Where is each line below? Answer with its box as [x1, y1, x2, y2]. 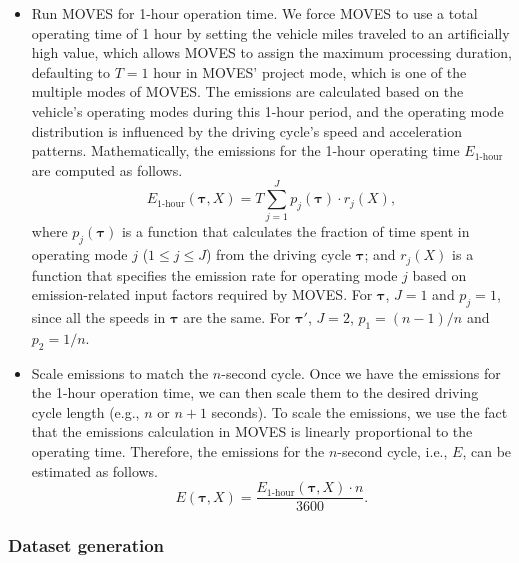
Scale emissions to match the [31, 362, 209, 383]
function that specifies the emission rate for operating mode [31, 264, 398, 285]
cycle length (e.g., [31, 401, 140, 422]
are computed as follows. [31, 159, 183, 180]
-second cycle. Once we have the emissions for [221, 362, 501, 383]
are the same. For [183, 307, 291, 328]
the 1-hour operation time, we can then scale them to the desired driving [31, 382, 479, 403]
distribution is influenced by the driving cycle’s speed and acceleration [31, 120, 462, 141]
